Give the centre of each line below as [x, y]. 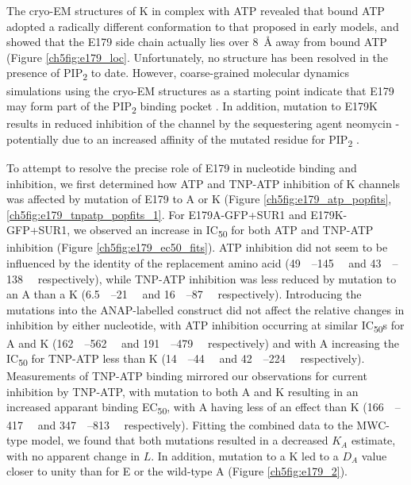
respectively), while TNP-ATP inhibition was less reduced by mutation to [217, 278]
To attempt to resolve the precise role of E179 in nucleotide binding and [182, 167]
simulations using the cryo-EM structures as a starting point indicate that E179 [200, 90]
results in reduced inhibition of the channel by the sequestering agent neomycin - [203, 123]
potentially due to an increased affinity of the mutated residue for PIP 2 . [183, 140]
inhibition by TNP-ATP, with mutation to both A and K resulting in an [182, 391]
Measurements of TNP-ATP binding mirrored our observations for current [187, 376]
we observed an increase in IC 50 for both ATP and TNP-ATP [223, 231]
